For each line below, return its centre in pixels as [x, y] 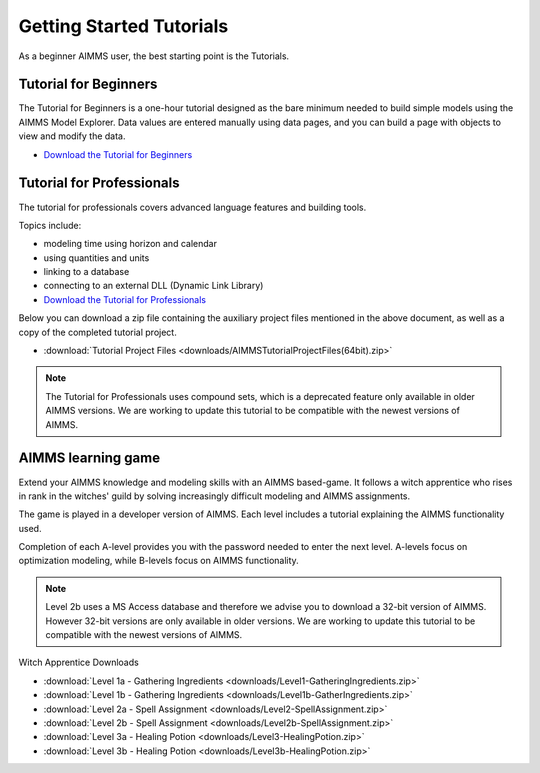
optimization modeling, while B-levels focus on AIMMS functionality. [158, 561]
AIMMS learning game [89, 458]
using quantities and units [96, 257]
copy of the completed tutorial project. [97, 332]
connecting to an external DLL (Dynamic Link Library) [153, 286]
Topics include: [50, 225]
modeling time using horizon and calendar [130, 244]
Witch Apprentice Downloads [78, 662]
